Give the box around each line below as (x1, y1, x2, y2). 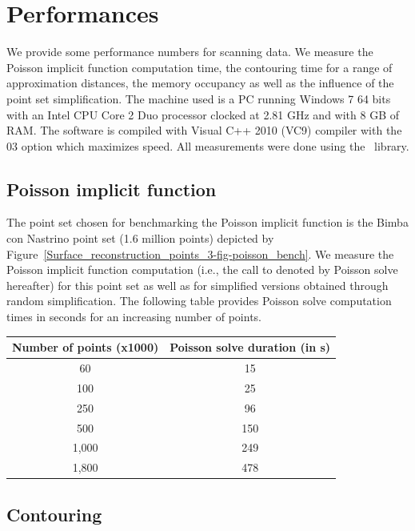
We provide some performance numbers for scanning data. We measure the (6, 43, 373, 60)
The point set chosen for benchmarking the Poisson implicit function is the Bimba (6, 214, 409, 231)
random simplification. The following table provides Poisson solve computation (6, 292, 392, 309)
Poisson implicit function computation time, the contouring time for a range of (6, 58, 393, 75)
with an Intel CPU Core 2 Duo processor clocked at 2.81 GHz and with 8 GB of (6, 106, 400, 123)
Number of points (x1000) (12, 339, 159, 356)
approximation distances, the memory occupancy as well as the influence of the (6, 74, 394, 91)
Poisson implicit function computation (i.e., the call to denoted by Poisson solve (6, 261, 398, 278)
